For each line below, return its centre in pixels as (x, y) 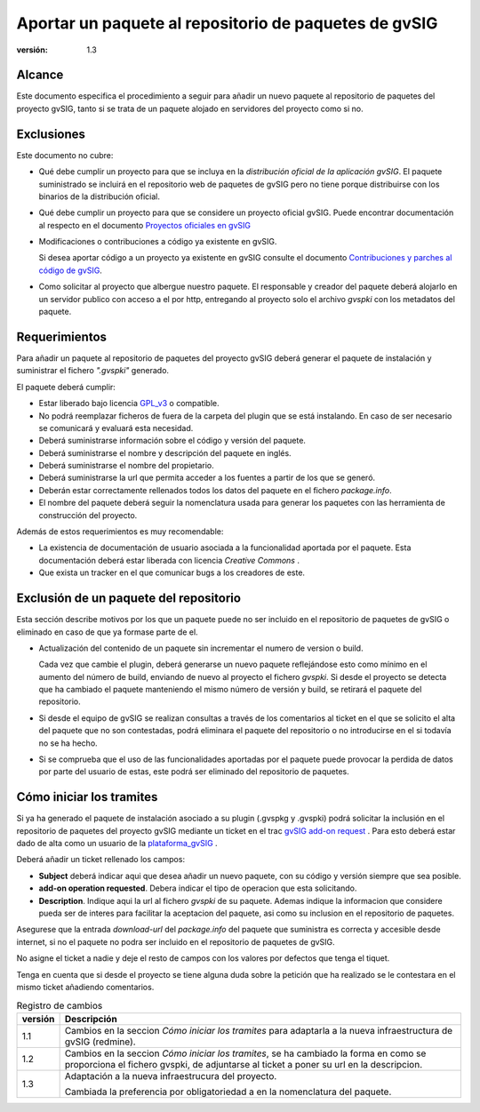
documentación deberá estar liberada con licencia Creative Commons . (169, 560)
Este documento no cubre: (65, 155)
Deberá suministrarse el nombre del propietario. (126, 466)
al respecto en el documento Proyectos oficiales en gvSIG (145, 225)
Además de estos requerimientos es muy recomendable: (120, 532)
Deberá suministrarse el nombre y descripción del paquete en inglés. (165, 452)
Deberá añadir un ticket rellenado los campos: (101, 860)
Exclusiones (51, 134)
